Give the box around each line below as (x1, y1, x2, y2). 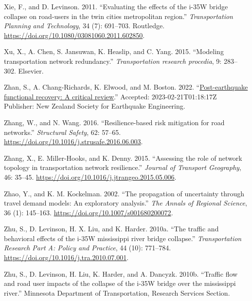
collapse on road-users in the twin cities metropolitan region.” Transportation (4, 11, 233, 21)
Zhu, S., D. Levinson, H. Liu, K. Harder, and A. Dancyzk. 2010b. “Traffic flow (4, 268, 238, 279)
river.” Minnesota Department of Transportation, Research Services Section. (4, 287, 230, 298)
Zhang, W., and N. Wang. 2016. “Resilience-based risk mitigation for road (4, 117, 225, 127)
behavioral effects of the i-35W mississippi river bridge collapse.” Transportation (4, 233, 242, 243)
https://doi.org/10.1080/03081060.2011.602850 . (4, 30, 145, 40)
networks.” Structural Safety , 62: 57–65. (4, 127, 121, 137)
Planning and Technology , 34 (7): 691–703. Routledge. (4, 20, 165, 31)
